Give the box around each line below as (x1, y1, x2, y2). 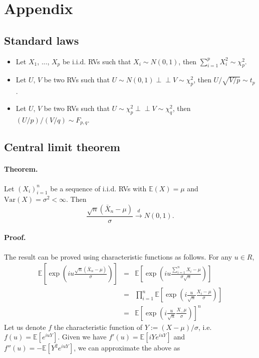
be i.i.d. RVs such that (62, 56, 131, 66)
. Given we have (58, 331, 107, 342)
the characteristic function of (54, 321, 143, 332)
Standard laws (4, 32, 79, 48)
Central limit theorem (4, 139, 120, 155)
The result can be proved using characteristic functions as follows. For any (4, 251, 232, 262)
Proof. (4, 232, 26, 243)
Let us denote (4, 321, 46, 332)
